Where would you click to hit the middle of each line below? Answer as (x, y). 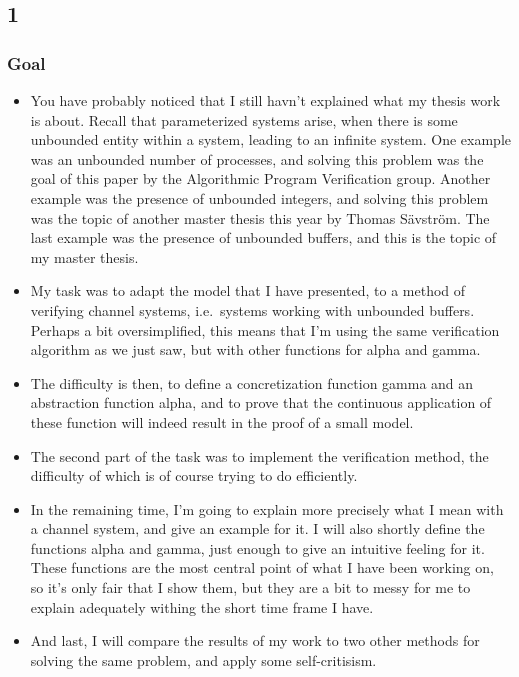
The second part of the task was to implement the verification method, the (259, 455)
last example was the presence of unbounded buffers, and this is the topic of (263, 237)
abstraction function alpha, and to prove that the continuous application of (261, 402)
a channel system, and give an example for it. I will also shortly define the (257, 528)
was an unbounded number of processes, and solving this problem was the (257, 158)
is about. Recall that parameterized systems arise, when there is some (244, 119)
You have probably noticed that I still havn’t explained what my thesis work (265, 100)
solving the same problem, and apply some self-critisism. (203, 659)
